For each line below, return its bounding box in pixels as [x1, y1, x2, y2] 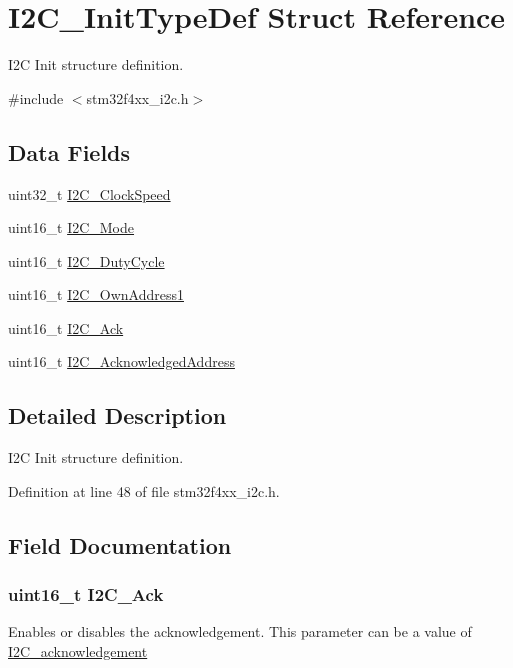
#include [8, 87, 64, 108]
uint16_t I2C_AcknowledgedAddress [8, 351, 235, 372]
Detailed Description [8, 400, 227, 431]
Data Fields [8, 136, 131, 167]
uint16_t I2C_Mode [8, 217, 135, 238]
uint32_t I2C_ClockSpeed [8, 183, 171, 204]
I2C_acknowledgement [8, 641, 148, 662]
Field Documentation [8, 529, 232, 560]
